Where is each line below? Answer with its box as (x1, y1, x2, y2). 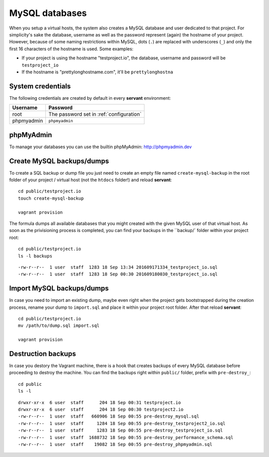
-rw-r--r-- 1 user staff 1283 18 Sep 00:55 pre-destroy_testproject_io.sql (18, 428, 223, 434)
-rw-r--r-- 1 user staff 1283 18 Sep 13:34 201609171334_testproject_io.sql (18, 264, 218, 270)
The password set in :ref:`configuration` (48, 111, 142, 118)
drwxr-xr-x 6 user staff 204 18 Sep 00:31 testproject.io (18, 400, 181, 405)
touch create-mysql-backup (18, 195, 84, 201)
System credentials (9, 82, 71, 90)
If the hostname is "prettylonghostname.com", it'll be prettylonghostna (21, 69, 173, 75)
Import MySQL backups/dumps (9, 284, 109, 293)
